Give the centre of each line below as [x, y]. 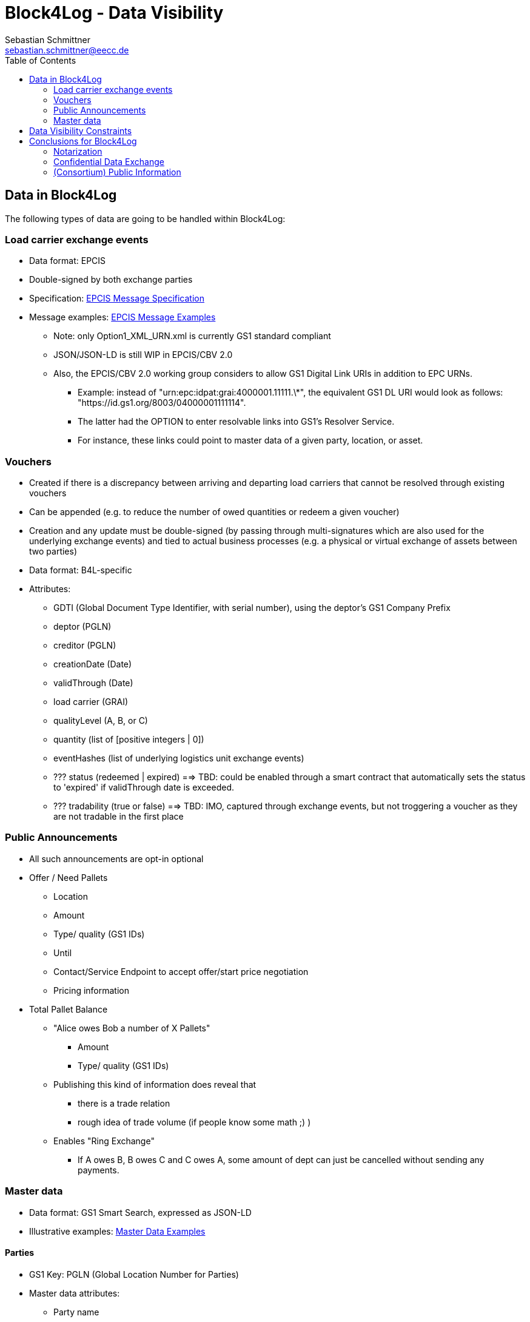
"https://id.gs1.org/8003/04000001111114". [162, 403]
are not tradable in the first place [119, 817]
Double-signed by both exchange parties [111, 280]
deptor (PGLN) [82, 627]
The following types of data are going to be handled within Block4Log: [145, 218]
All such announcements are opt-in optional [116, 858]
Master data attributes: [75, 1293]
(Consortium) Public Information [117, 172]
